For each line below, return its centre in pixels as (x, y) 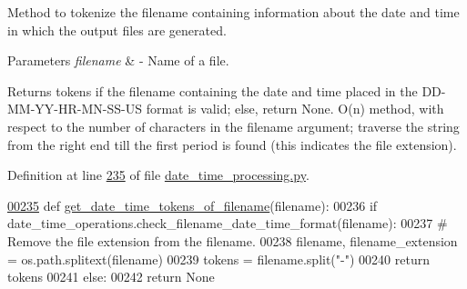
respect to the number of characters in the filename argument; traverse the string (233, 126)
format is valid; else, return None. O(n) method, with (295, 109)
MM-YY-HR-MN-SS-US (75, 109)
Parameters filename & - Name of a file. (118, 60)
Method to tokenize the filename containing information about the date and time (233, 12)
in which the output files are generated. (117, 30)
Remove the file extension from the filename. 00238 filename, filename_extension (233, 240)
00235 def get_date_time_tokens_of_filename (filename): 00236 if (193, 205)
